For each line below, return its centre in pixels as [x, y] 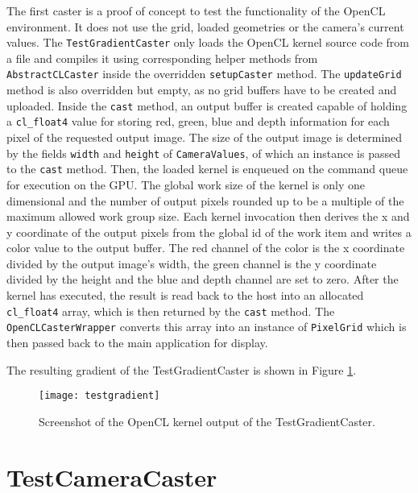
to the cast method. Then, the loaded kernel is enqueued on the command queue [207, 169]
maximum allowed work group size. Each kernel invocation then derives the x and [208, 216]
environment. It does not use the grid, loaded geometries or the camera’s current [205, 26]
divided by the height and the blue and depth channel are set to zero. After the [203, 279]
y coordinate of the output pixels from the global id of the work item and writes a [209, 232]
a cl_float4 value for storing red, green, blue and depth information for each [198, 121]
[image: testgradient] [99, 396]
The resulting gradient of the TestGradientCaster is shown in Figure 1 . [182, 369]
